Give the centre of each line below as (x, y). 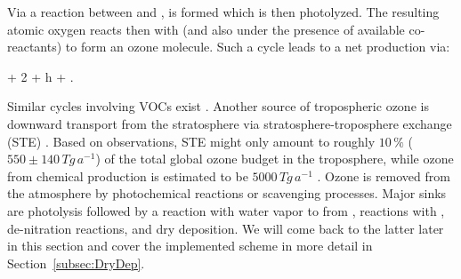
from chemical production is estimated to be (128, 175)
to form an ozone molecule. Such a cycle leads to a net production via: (258, 47)
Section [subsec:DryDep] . (76, 263)
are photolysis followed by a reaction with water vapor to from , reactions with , (226, 210)
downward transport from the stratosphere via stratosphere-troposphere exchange (230, 123)
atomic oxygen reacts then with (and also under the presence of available (206, 29)
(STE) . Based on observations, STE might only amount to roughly (191, 141)
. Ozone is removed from (384, 175)
